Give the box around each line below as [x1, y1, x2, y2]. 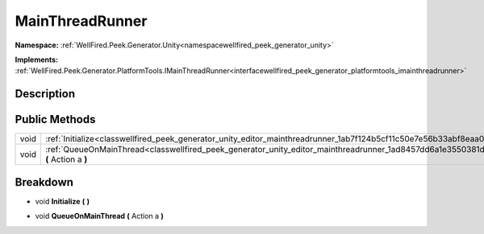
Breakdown [15, 175, 74, 189]
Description [15, 87, 76, 101]
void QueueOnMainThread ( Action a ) [35, 211, 165, 221]
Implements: [15, 55, 59, 64]
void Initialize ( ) [35, 196, 90, 206]
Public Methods [15, 113, 96, 126]
